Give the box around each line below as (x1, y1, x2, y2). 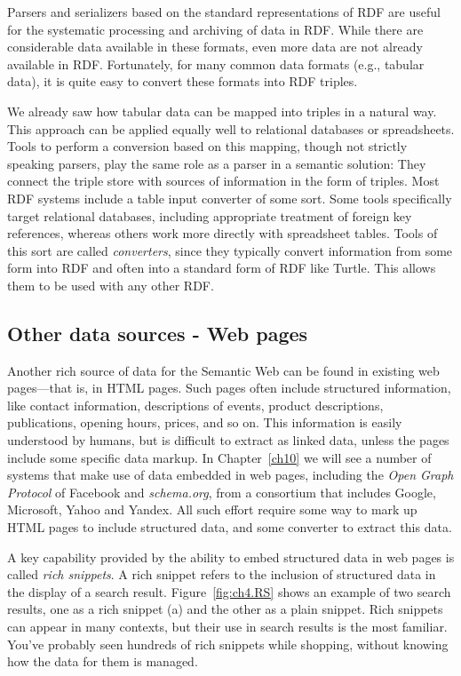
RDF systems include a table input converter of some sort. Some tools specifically (7, 188, 452, 207)
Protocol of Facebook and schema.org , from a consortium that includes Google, (7, 482, 436, 501)
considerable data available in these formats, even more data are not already (7, 37, 423, 56)
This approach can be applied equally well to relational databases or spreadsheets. (7, 119, 455, 138)
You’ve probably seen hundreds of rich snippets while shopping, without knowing (7, 634, 449, 653)
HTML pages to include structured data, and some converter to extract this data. (7, 518, 452, 537)
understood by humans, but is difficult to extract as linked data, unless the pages (7, 431, 449, 449)
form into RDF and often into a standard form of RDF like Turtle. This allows (7, 258, 436, 277)
